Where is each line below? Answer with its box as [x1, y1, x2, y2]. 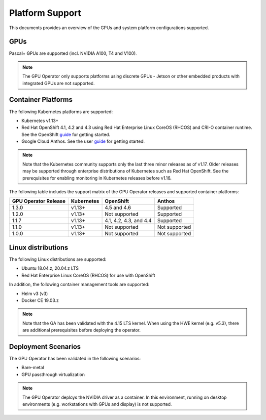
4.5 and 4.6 [104, 204, 132, 211]
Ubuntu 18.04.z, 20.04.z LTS [21, 265, 79, 271]
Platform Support [9, 7, 81, 18]
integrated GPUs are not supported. [22, 80, 95, 86]
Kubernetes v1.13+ [21, 118, 59, 124]
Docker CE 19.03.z [21, 297, 59, 303]
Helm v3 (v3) [21, 291, 48, 296]
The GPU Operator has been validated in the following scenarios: [9, 355, 141, 361]
